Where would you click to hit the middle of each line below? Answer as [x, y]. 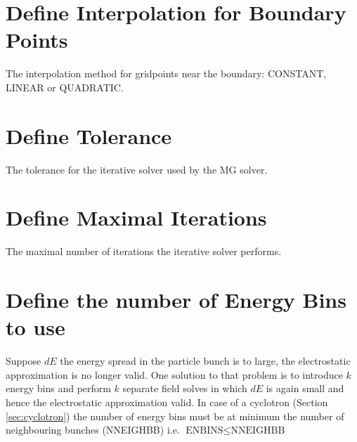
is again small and [305, 388]
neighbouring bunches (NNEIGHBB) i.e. [93, 430]
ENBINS [205, 431]
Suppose [24, 361]
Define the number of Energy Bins [176, 300]
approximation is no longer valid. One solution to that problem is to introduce [174, 374]
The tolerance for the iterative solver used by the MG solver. [137, 169]
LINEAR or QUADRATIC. [65, 87]
